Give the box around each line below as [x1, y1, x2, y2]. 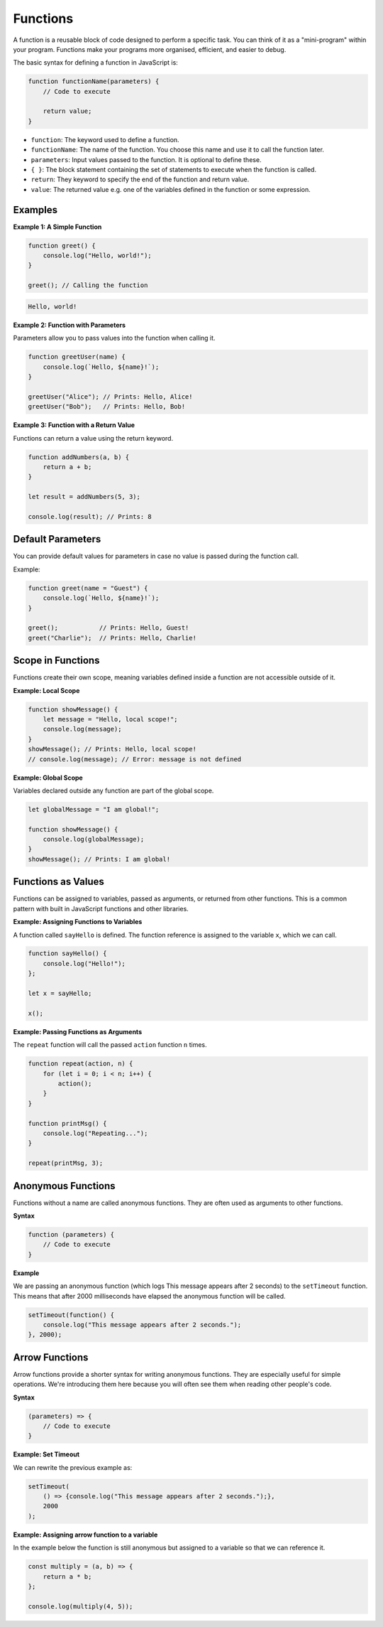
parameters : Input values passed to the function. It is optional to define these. [30, 155, 262, 163]
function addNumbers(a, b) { [28, 453, 130, 461]
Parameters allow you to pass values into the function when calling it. [13, 334, 216, 343]
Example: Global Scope [13, 773, 83, 782]
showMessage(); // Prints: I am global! [28, 855, 170, 863]
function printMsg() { [28, 1119, 107, 1127]
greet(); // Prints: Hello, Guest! [28, 624, 189, 632]
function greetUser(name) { [28, 353, 126, 361]
